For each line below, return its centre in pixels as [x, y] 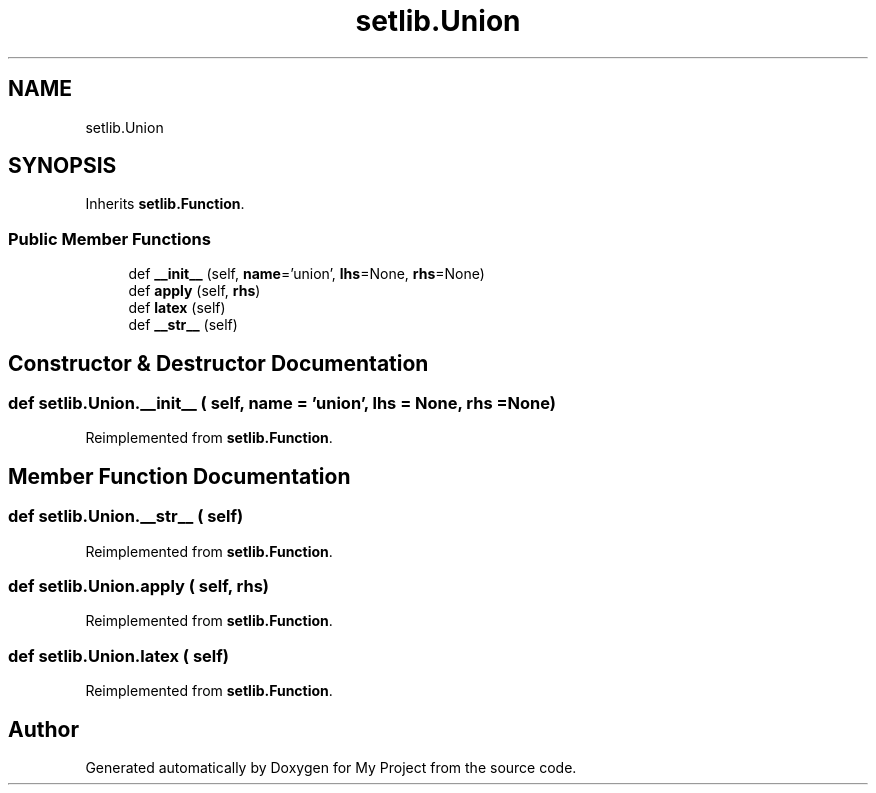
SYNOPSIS [62, 166]
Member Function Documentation [179, 476]
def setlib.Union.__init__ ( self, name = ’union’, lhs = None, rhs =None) [282, 403]
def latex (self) [177, 308]
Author [43, 729]
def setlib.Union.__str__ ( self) [126, 516]
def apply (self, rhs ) [194, 291]
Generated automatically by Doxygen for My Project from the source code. [331, 767]
